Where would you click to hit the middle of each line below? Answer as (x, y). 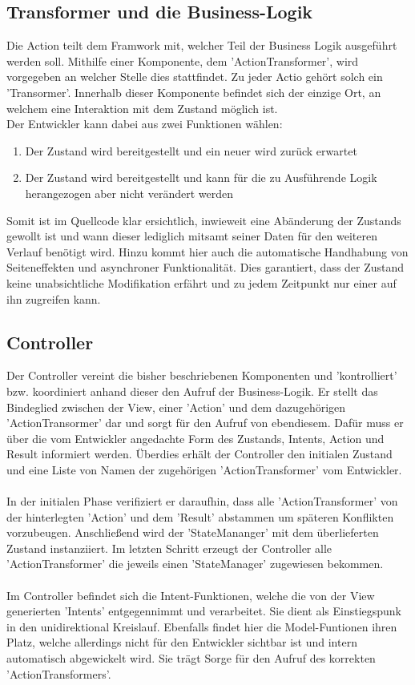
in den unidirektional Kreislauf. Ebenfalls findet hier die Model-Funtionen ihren (202, 626)
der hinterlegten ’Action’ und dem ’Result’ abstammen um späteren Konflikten (200, 516)
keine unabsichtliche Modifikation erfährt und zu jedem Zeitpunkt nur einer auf (201, 282)
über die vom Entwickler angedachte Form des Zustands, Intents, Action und (195, 438)
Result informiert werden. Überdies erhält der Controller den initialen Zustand (199, 454)
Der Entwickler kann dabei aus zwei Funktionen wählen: (145, 124)
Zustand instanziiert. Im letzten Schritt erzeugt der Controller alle (169, 548)
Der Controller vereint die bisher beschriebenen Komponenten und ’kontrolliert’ (202, 375)
